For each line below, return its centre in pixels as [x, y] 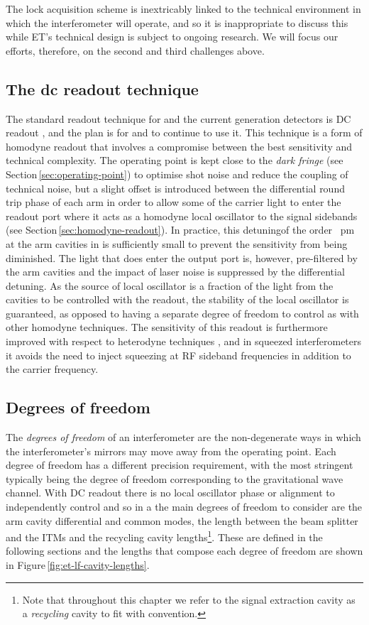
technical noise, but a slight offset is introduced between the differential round [175, 188]
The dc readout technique [102, 88]
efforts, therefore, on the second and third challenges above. [135, 50]
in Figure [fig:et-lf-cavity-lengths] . [78, 565]
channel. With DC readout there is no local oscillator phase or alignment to [170, 493]
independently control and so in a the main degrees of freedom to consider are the [184, 507]
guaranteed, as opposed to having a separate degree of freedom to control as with [182, 313]
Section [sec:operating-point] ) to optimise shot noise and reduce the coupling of [177, 174]
